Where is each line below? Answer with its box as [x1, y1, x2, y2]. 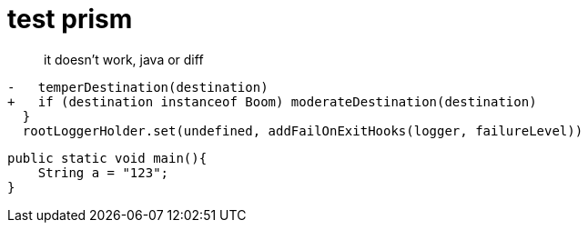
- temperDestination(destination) [7, 79, 269, 95]
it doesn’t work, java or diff [44, 51, 204, 67]
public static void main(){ [7, 150, 208, 165]
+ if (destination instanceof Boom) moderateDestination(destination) [7, 94, 537, 109]
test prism [7, 4, 133, 35]
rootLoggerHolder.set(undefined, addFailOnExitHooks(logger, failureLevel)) [22, 123, 583, 138]
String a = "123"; [37, 165, 169, 180]
